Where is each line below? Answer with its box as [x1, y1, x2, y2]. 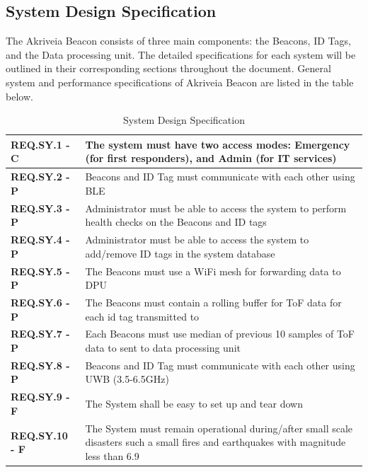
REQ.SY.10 [11, 427, 68, 442]
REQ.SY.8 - [11, 357, 70, 372]
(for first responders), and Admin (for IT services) [85, 151, 337, 166]
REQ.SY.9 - [11, 389, 70, 404]
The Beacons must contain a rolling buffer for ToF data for [85, 294, 342, 309]
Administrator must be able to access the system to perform [85, 200, 347, 215]
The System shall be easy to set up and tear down [85, 396, 303, 411]
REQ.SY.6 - [11, 294, 70, 309]
